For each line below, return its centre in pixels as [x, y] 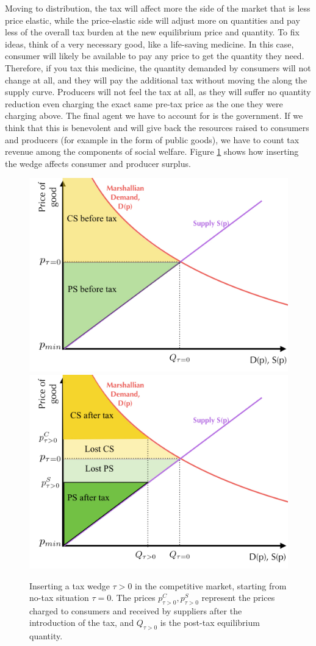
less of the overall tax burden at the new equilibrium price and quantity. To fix [152, 32]
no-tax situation [59, 598]
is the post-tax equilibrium [210, 623]
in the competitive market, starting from [211, 585]
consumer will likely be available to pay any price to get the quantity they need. [155, 56]
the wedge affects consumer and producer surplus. [98, 163]
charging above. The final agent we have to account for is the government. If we [154, 115]
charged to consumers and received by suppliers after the [136, 610]
